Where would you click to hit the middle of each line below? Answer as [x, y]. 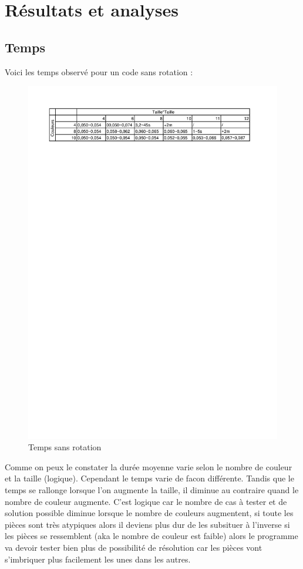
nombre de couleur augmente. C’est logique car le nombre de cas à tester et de [146, 501]
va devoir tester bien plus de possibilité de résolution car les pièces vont [134, 548]
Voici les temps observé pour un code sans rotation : [99, 71]
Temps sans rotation [65, 447]
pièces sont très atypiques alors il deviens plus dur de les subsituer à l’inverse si [147, 524]
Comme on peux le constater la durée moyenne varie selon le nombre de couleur [149, 466]
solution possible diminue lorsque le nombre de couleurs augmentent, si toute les [149, 513]
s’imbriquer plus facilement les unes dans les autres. [98, 559]
